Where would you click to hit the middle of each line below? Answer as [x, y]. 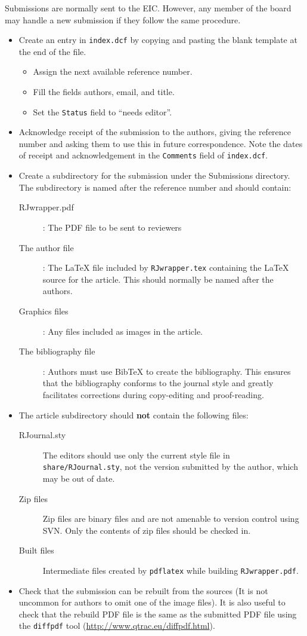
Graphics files [44, 311]
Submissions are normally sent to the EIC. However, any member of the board [148, 8]
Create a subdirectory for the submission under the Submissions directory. [154, 175]
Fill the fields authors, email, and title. [104, 92]
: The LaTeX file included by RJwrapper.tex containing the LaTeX [166, 267]
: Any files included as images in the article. [123, 331]
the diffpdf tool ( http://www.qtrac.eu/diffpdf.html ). [117, 626]
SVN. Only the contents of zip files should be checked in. [147, 530]
